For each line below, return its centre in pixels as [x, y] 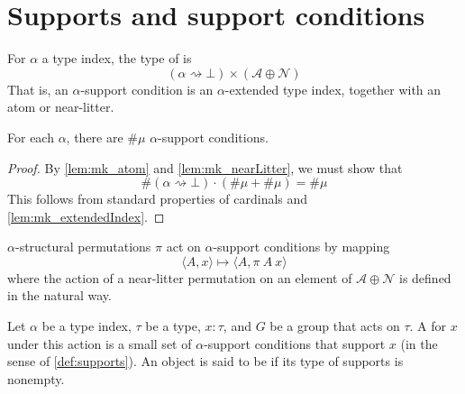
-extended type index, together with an [333, 89]
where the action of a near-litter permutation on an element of [180, 277]
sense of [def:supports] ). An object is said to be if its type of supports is [205, 361]
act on [183, 247]
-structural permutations [83, 247]
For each [31, 137]
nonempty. [36, 378]
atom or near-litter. [61, 107]
